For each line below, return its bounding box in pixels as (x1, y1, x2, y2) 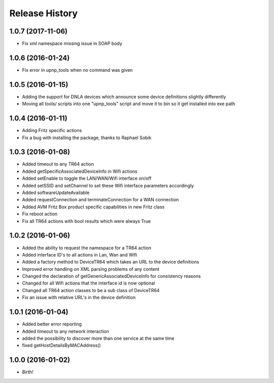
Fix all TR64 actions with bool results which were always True (22, 218, 151, 224)
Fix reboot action (22, 211, 58, 217)
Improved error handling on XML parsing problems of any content (22, 266, 160, 272)
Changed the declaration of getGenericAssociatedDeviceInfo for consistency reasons (22, 273, 201, 279)
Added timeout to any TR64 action (22, 161, 94, 167)
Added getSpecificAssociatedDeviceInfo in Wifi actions (22, 168, 138, 174)
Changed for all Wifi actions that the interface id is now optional (22, 280, 155, 286)
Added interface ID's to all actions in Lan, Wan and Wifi (22, 251, 137, 258)
